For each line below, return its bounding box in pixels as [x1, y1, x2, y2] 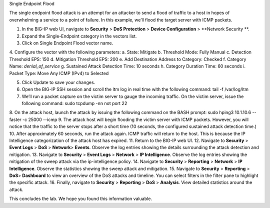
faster [9, 116, 22, 122]
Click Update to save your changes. [21, 79, 95, 85]
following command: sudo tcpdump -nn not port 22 [21, 100, 127, 106]
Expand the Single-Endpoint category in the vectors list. [21, 33, 137, 39]
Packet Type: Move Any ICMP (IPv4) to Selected [9, 70, 109, 76]
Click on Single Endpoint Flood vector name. [21, 40, 113, 46]
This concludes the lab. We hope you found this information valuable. [9, 195, 152, 202]
